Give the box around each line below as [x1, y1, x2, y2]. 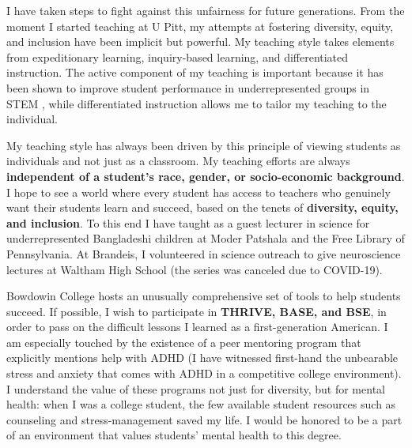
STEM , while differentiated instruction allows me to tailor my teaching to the [6, 95, 387, 111]
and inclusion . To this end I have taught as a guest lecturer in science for [6, 214, 370, 231]
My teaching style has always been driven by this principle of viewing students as [6, 137, 401, 153]
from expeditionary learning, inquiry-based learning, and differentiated [6, 48, 349, 65]
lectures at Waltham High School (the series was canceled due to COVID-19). [6, 261, 383, 277]
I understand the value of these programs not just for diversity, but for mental [6, 380, 385, 397]
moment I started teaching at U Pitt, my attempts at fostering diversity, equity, [6, 17, 394, 34]
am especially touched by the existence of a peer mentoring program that [6, 333, 361, 350]
